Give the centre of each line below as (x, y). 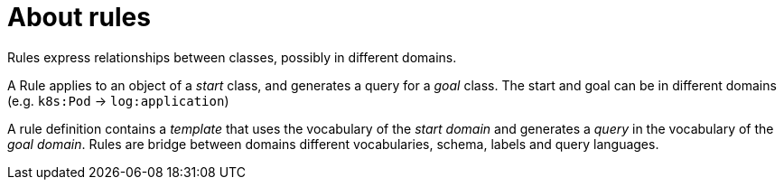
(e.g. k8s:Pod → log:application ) (118, 100)
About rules (79, 17)
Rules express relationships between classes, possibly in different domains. (232, 57)
